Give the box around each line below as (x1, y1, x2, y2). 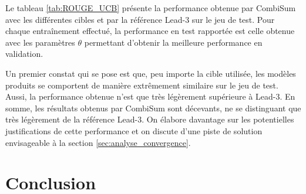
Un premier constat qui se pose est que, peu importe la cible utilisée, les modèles (5, 67, 296, 79)
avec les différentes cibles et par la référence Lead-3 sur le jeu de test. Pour (5, 13, 275, 25)
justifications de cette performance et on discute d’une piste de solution (5, 124, 263, 137)
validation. (5, 47, 43, 60)
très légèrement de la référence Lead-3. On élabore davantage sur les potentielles (5, 113, 294, 125)
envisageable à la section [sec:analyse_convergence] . (5, 136, 191, 148)
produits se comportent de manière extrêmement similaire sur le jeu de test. (5, 79, 278, 91)
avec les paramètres (5, 36, 75, 48)
